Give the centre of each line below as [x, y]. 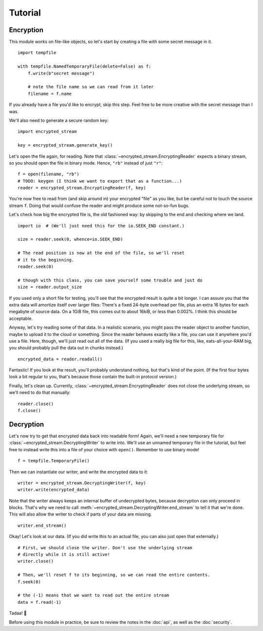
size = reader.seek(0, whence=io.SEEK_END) [70, 239]
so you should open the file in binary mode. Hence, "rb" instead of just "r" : [86, 163]
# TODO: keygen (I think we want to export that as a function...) [100, 181]
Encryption [26, 30]
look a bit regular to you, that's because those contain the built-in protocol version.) [93, 377]
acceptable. [21, 318]
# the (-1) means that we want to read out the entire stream [94, 595]
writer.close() [36, 561]
